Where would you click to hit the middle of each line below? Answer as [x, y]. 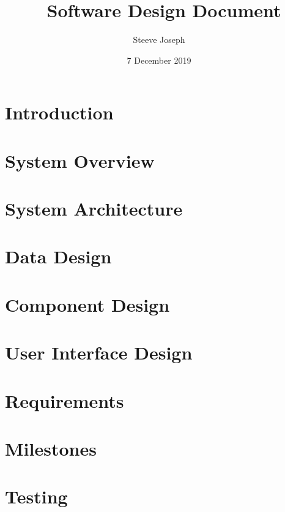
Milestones [51, 448]
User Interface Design [99, 352]
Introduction [59, 112]
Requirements [65, 400]
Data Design [58, 256]
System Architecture [94, 209]
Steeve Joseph [159, 40]
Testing [36, 496]
